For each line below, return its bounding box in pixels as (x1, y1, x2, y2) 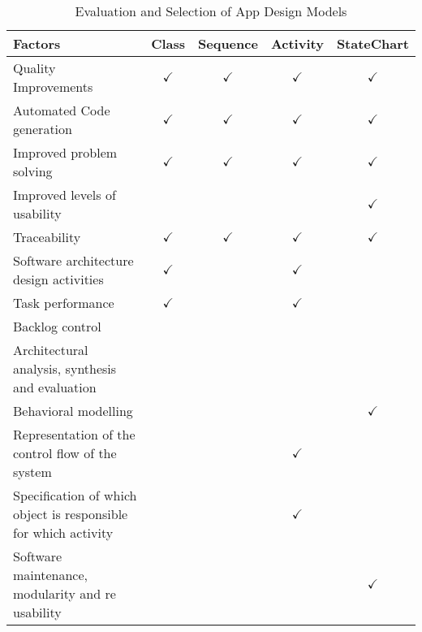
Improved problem (13, 143, 118, 162)
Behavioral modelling (13, 401, 133, 420)
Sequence (198, 34, 258, 53)
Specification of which (13, 486, 137, 504)
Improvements (13, 77, 93, 96)
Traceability (13, 227, 81, 246)
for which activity (13, 523, 114, 542)
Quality (13, 58, 56, 77)
